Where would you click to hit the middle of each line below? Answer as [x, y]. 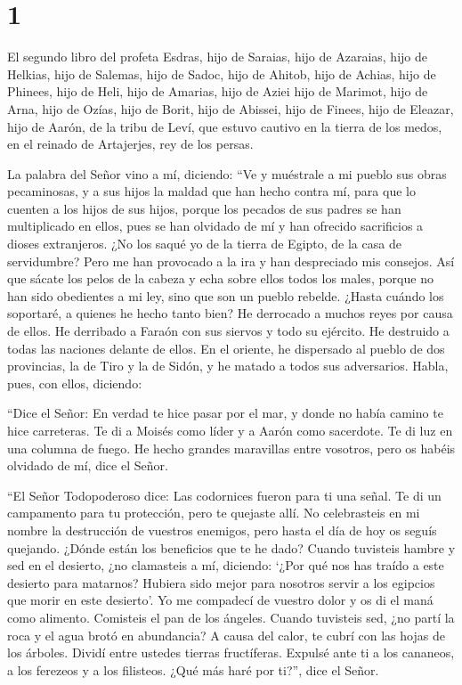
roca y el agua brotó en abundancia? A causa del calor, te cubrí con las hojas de [226, 635]
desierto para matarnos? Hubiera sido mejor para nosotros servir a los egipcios [221, 582]
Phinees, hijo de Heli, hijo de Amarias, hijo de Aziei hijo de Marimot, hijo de [218, 91]
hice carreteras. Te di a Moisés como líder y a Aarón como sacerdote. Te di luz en [230, 430]
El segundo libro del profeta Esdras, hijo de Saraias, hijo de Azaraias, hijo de [217, 57]
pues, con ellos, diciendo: [75, 383]
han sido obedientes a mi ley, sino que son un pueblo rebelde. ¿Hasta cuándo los [226, 295]
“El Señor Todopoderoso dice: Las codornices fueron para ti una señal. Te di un [224, 495]
